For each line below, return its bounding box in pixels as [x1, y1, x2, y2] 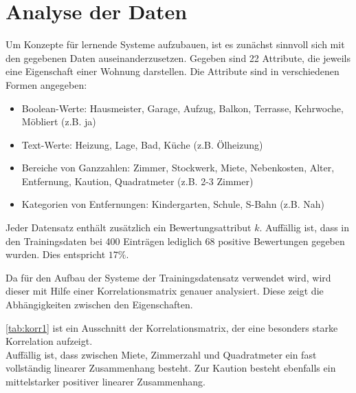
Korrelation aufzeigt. [5, 334, 93, 348]
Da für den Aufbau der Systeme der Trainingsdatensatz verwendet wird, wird [5, 270, 331, 284]
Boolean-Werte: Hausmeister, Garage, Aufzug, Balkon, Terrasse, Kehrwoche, [21, 100, 344, 115]
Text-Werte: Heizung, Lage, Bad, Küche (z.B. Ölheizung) [21, 137, 263, 151]
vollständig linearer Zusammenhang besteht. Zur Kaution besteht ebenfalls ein [5, 361, 336, 375]
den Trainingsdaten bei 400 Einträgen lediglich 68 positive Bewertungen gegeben [5, 233, 345, 248]
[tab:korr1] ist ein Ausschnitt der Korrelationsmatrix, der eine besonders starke [5, 320, 338, 334]
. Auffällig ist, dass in [259, 220, 350, 235]
